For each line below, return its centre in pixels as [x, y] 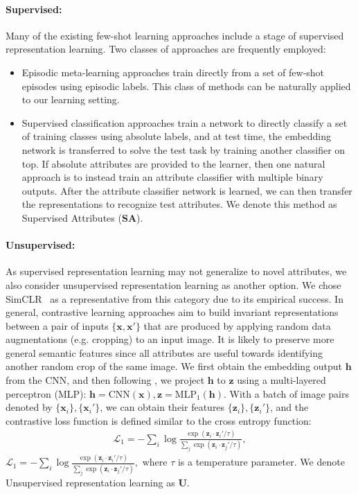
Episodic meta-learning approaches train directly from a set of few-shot [173, 72]
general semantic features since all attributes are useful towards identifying [164, 352]
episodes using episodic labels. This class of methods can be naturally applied [186, 86]
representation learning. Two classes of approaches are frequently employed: [166, 49]
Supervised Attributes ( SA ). [82, 217]
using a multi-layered [281, 380]
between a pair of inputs [57, 325]
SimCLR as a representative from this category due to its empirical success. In [174, 298]
